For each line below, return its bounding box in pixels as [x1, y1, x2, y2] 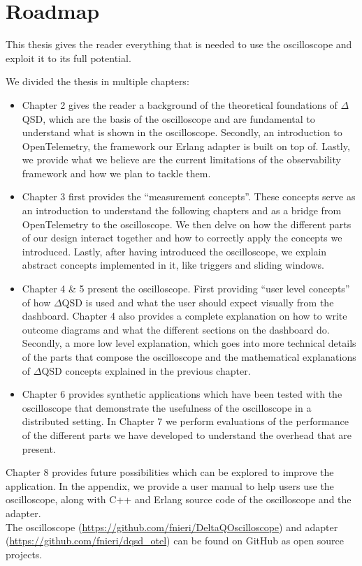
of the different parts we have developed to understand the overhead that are [22, 427, 352, 442]
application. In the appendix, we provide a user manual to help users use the [6, 478, 334, 493]
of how [22, 295, 51, 309]
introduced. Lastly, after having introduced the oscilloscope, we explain [22, 244, 327, 258]
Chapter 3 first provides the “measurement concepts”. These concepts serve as [22, 189, 356, 204]
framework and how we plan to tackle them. [22, 165, 211, 180]
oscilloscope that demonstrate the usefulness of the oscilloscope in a [22, 400, 312, 415]
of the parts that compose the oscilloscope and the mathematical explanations [22, 350, 356, 364]
